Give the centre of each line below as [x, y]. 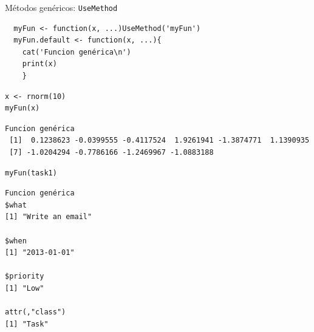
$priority [25, 276]
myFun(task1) [31, 173]
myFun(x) [22, 108]
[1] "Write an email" [49, 217]
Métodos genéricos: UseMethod [61, 7]
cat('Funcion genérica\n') [77, 52]
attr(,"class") [36, 312]
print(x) [39, 64]
